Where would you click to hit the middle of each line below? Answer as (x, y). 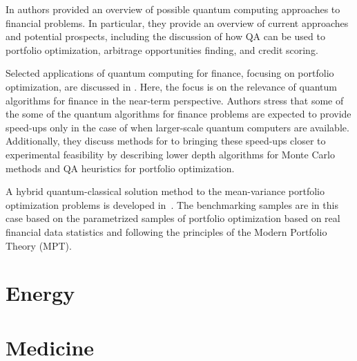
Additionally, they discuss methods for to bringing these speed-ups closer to (166, 141)
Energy (40, 293)
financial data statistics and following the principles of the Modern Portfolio (166, 231)
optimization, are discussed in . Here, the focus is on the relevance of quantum (171, 86)
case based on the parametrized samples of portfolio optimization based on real (173, 218)
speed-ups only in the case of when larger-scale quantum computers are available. (177, 127)
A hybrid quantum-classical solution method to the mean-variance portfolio (165, 191)
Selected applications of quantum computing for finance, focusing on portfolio (170, 73)
